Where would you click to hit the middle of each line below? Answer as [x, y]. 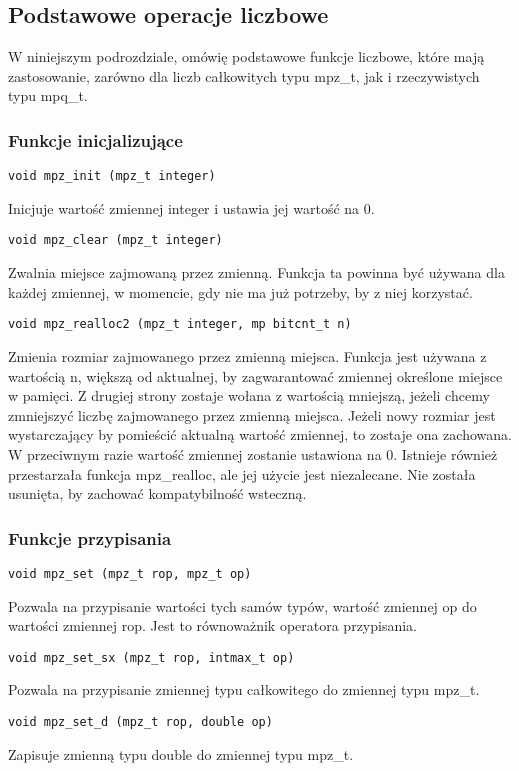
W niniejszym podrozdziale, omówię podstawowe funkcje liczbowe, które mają [246, 56]
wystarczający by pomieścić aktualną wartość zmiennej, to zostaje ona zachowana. [260, 434]
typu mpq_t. [48, 95]
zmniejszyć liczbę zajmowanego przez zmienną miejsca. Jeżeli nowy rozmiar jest [252, 414]
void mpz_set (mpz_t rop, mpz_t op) [130, 573]
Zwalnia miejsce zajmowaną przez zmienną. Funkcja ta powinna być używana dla [256, 272]
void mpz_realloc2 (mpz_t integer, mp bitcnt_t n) [180, 324]
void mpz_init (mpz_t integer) [112, 176]
